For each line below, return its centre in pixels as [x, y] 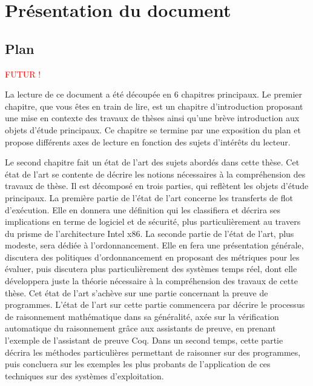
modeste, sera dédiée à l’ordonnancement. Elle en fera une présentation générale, [154, 245]
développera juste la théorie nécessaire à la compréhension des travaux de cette [151, 281]
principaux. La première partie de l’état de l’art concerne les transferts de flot [149, 197]
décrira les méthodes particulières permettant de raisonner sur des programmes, [153, 352]
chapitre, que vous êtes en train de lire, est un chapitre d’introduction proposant [154, 106]
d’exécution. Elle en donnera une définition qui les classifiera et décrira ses [143, 209]
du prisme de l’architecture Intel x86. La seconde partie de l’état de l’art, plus [150, 233]
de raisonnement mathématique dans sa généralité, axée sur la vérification [142, 316]
